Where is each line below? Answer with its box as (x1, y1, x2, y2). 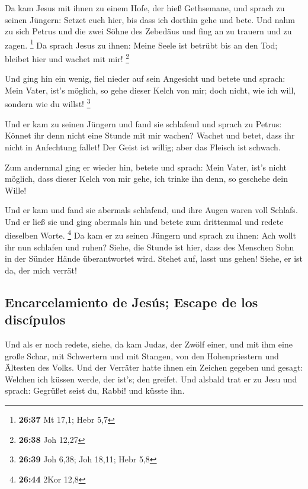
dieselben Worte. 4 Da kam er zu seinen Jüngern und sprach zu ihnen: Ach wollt (5, 227, 296, 242)
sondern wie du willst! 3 (5, 96, 91, 110)
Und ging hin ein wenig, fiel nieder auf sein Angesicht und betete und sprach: (5, 72, 285, 85)
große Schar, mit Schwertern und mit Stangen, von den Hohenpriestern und (5, 349, 279, 362)
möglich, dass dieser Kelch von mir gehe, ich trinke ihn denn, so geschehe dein (5, 172, 288, 185)
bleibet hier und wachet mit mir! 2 (5, 51, 130, 65)
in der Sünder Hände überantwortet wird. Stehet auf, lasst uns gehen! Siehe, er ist (5, 252, 303, 265)
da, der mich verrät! (5, 263, 77, 276)
